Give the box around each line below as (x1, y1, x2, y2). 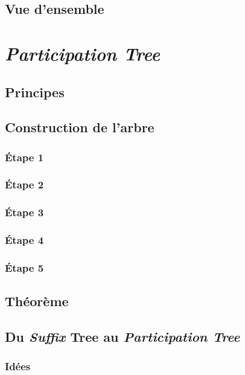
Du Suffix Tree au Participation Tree (5, 327, 240, 346)
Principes (5, 82, 65, 101)
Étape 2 (5, 177, 44, 192)
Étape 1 (5, 149, 44, 164)
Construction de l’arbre (5, 118, 154, 136)
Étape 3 (5, 205, 44, 220)
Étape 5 (5, 260, 44, 275)
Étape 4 (5, 232, 44, 248)
